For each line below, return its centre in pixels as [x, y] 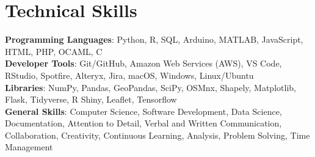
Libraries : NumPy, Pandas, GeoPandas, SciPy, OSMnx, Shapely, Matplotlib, [150, 87]
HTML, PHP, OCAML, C [54, 51]
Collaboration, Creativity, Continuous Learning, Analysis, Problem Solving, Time [157, 135]
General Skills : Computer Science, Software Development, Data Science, [143, 111]
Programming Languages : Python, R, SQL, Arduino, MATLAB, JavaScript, [154, 39]
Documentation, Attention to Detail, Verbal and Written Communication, [143, 123]
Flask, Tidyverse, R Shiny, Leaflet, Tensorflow [91, 99]
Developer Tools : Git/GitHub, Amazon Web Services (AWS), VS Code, [143, 63]
